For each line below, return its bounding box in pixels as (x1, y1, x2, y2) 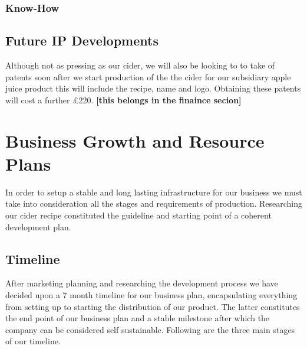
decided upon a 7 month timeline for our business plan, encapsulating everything (5, 288, 298, 301)
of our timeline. (5, 335, 61, 347)
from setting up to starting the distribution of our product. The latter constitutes (5, 300, 300, 312)
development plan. (5, 220, 71, 233)
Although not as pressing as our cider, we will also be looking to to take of (5, 59, 275, 71)
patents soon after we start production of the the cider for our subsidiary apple (5, 70, 291, 83)
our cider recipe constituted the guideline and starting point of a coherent (5, 208, 272, 221)
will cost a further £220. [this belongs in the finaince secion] (5, 93, 242, 106)
